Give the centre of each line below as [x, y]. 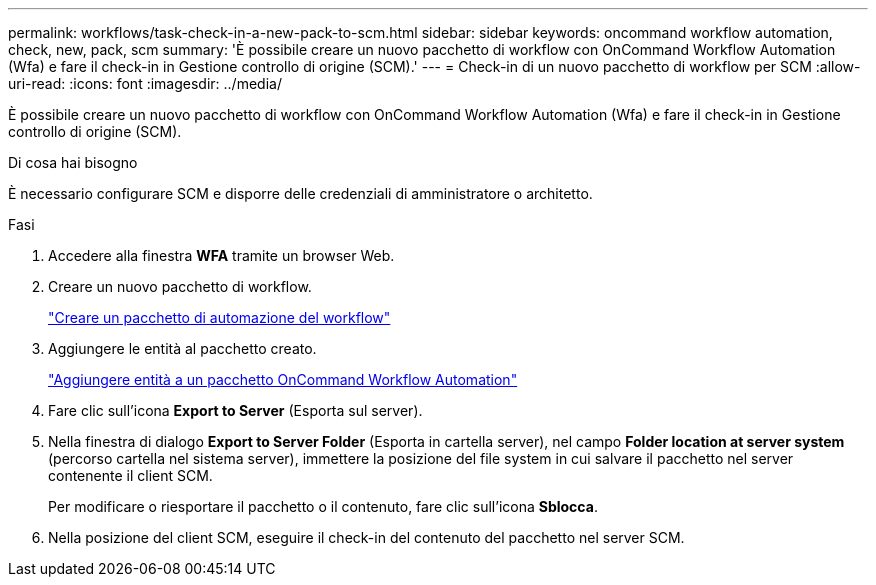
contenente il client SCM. [130, 475]
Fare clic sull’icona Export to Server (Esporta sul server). [235, 410]
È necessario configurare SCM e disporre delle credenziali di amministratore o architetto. [300, 193]
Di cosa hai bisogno [73, 162]
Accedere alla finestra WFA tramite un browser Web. [221, 255]
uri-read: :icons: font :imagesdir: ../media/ [145, 83]
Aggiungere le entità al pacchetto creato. [182, 348]
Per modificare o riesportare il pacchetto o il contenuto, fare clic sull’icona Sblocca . [323, 506]
